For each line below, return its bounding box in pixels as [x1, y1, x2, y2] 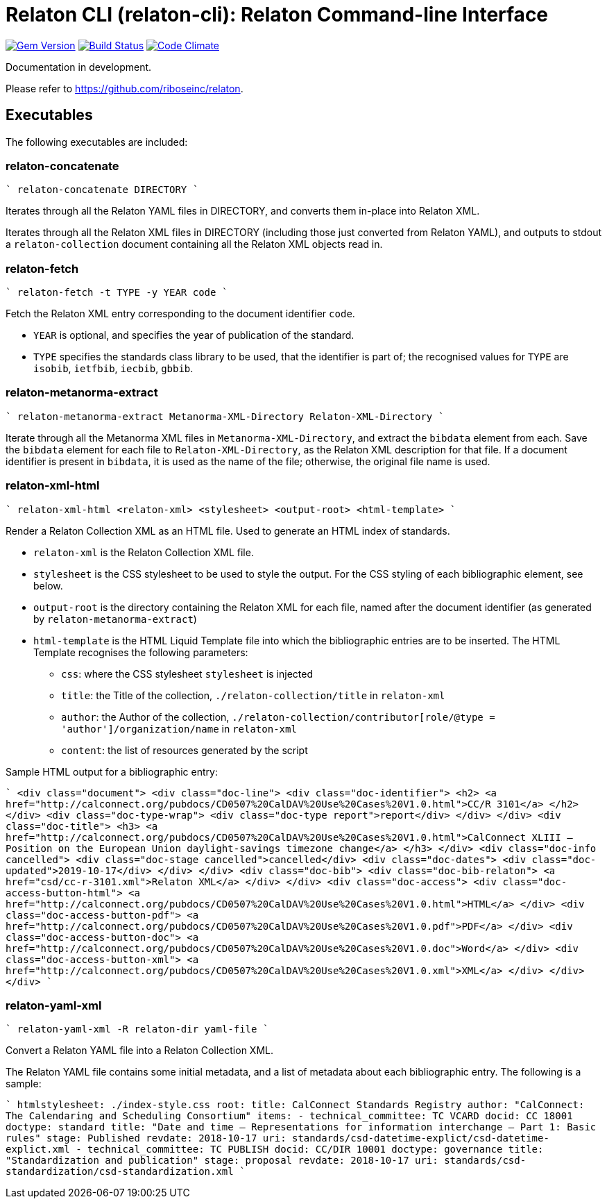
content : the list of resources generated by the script [61, 744, 308, 756]
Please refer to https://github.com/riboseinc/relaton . [6, 82, 243, 94]
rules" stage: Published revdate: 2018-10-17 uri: [6, 1132, 287, 1144]
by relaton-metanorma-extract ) [33, 612, 197, 625]
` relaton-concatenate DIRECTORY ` [6, 184, 199, 196]
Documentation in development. [6, 60, 152, 73]
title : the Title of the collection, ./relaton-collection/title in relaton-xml [61, 689, 445, 701]
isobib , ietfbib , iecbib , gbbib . [33, 362, 194, 375]
